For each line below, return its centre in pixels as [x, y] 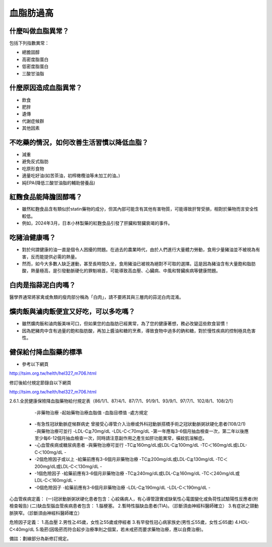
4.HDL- [242, 522]
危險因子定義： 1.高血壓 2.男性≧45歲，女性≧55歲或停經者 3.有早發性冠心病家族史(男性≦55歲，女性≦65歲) [122, 522]
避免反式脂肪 [35, 162]
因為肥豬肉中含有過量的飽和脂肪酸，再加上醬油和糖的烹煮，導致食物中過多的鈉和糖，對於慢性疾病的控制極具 [134, 330]
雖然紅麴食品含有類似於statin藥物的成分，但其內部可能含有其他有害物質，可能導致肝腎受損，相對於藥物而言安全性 [140, 209]
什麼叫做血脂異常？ [39, 31]
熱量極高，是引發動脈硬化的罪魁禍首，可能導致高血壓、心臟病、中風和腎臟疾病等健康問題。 [125, 271]
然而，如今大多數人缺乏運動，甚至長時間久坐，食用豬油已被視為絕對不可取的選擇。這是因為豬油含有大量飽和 [134, 263]
